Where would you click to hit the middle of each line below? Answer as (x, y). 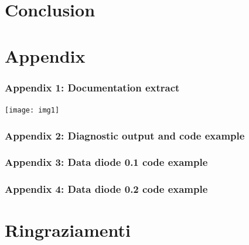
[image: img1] (32, 110)
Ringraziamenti (68, 230)
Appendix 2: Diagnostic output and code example (125, 135)
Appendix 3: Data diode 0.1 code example (106, 162)
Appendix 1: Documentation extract (92, 87)
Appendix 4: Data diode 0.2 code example (106, 189)
